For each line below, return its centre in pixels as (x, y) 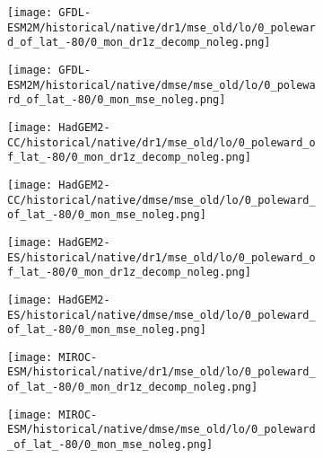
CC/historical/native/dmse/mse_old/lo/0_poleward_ (161, 200)
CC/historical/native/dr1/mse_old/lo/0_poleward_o (161, 142)
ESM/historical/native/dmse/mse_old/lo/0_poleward (161, 430)
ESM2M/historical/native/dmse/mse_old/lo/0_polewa (161, 85)
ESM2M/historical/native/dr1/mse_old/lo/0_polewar (161, 27)
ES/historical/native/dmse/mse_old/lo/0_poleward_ (161, 315)
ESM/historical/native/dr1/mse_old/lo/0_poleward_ (161, 372)
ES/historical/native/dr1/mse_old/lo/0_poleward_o (161, 257)
